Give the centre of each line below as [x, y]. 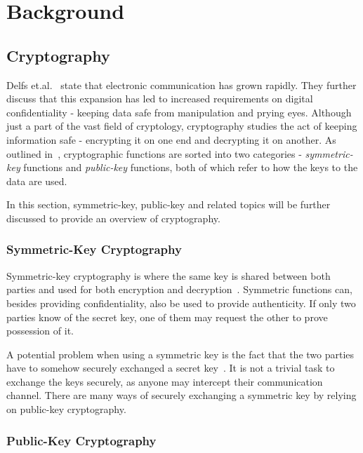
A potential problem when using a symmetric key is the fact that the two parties [180, 354]
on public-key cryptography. [66, 409]
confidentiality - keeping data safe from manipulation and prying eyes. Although [179, 112]
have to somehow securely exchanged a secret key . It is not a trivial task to [171, 368]
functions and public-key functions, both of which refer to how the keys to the [191, 167]
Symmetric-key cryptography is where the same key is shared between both [169, 275]
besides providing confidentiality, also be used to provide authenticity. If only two [181, 303]
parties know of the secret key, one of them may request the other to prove [167, 317]
